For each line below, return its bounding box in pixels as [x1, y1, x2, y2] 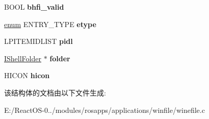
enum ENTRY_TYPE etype [4, 18, 96, 29]
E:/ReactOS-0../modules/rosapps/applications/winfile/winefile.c [4, 104, 205, 115]
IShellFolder [4, 53, 41, 63]
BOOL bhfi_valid [4, 2, 64, 12]
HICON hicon [4, 70, 50, 81]
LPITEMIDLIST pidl [4, 36, 73, 46]
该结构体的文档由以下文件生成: [4, 87, 106, 98]
